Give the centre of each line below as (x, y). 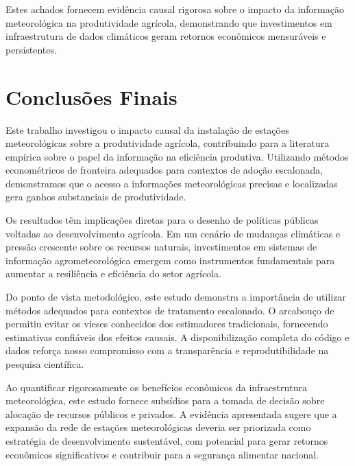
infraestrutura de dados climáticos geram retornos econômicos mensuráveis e (166, 36)
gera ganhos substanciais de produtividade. (96, 197)
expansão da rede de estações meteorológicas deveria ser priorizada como (158, 427)
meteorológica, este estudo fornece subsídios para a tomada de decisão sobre (165, 400)
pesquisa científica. (45, 364)
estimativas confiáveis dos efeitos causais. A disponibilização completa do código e (177, 337)
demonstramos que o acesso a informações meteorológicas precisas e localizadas (172, 183)
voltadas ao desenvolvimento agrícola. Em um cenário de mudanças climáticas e (173, 233)
